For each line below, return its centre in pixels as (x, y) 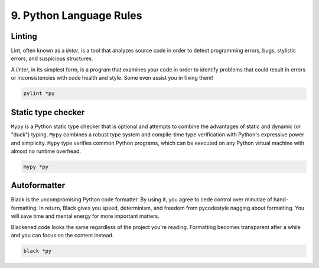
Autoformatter (38, 186)
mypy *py (36, 166)
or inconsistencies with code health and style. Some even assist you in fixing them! (112, 78)
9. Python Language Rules (77, 15)
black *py (38, 251)
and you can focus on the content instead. (62, 235)
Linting (24, 36)
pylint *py (39, 94)
